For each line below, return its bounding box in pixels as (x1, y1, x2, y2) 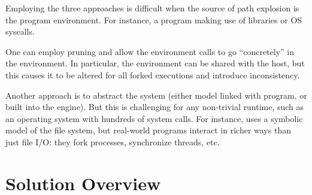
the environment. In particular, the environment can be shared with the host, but (5, 57, 305, 69)
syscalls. (5, 25, 35, 38)
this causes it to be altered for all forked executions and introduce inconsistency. (5, 68, 300, 81)
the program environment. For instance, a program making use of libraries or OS (5, 13, 302, 26)
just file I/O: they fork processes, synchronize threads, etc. (5, 135, 220, 148)
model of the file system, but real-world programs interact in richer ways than (5, 124, 291, 136)
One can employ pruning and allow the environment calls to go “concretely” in (5, 45, 295, 57)
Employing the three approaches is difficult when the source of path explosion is (5, 2, 299, 14)
